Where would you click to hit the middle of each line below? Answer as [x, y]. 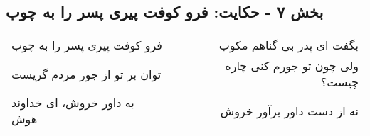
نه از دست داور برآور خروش [289, 110]
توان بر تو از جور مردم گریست [86, 74]
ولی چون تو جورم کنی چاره [292, 66]
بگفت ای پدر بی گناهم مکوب [289, 45]
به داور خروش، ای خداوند [73, 103]
